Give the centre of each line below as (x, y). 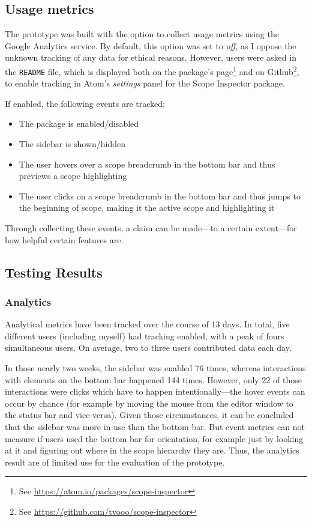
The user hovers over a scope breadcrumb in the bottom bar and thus (147, 164)
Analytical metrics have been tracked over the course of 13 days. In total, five (147, 324)
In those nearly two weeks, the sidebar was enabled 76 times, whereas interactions (155, 368)
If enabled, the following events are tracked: (85, 103)
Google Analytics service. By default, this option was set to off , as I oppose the (151, 45)
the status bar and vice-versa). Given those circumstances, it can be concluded (149, 415)
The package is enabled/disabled (79, 123)
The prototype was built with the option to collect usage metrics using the (142, 34)
